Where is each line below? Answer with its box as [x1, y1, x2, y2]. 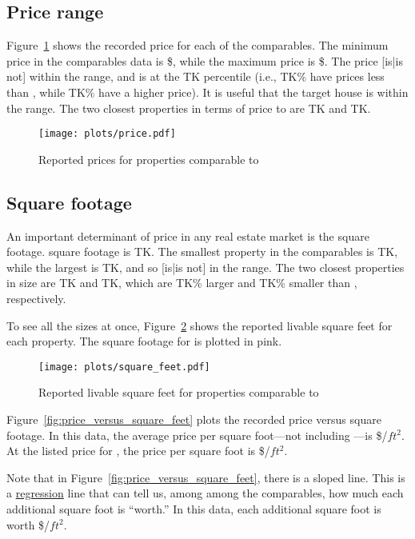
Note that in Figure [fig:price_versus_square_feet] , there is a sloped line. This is [6, 469, 405, 485]
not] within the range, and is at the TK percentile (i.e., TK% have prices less [6, 68, 385, 85]
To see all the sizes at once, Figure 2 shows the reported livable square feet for [6, 317, 393, 333]
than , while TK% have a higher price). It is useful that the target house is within [6, 83, 409, 100]
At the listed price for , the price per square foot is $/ [6, 442, 270, 459]
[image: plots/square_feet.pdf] [38, 361, 210, 373]
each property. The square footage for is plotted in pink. [6, 333, 282, 349]
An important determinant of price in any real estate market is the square [6, 227, 369, 244]
